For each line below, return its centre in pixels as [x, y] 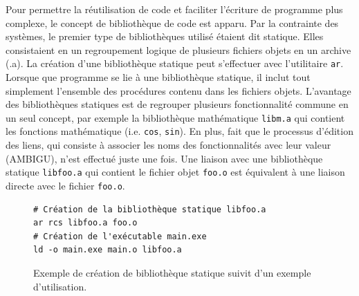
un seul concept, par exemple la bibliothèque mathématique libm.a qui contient [175, 117]
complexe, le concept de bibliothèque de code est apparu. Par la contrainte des [172, 22]
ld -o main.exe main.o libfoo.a [108, 250]
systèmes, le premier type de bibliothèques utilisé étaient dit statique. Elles [165, 36]
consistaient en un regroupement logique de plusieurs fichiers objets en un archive [178, 49]
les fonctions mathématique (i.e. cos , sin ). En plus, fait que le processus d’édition [179, 131]
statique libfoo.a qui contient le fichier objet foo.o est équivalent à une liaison [175, 172]
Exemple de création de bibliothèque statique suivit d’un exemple [172, 272]
